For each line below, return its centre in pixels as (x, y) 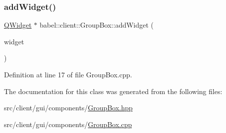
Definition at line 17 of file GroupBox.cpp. (68, 74)
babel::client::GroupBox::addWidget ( (96, 25)
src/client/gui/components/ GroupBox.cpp (68, 124)
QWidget (18, 25)
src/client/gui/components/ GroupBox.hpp (68, 108)
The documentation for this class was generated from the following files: (113, 91)
